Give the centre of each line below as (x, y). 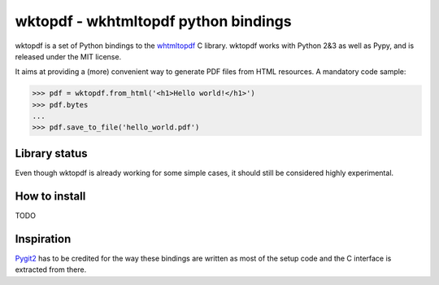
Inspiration (43, 239)
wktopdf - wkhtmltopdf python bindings (153, 21)
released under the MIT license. (68, 56)
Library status (52, 153)
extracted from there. (51, 270)
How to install (50, 196)
